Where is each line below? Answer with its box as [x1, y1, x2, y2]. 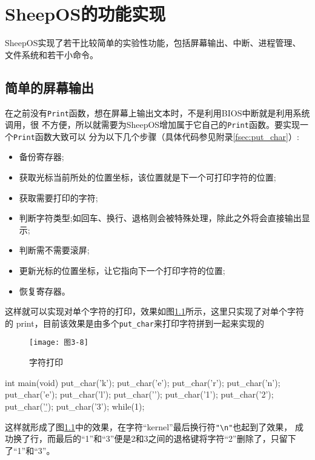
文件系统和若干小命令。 [5, 48, 98, 61]
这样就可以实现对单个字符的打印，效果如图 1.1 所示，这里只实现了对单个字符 [5, 305, 304, 318]
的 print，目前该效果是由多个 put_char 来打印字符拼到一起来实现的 [5, 316, 264, 329]
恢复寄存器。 [19, 284, 70, 297]
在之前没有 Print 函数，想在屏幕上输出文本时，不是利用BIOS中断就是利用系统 [5, 106, 310, 119]
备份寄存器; [19, 150, 64, 163]
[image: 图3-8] [29, 338, 88, 347]
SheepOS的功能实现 [5, 1, 166, 26]
